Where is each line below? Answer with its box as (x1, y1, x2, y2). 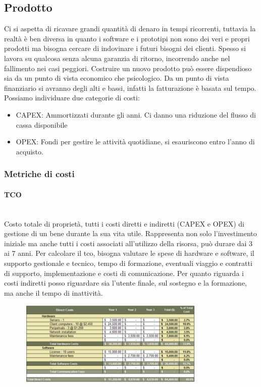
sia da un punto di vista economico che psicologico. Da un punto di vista (4, 73, 229, 83)
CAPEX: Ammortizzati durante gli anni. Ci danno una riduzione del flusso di (16, 109, 256, 120)
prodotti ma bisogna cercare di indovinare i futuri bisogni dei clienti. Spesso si (4, 43, 246, 53)
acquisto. (16, 146, 43, 156)
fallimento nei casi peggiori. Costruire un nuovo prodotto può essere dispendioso (4, 63, 252, 73)
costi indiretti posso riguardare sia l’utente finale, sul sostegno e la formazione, (4, 278, 247, 288)
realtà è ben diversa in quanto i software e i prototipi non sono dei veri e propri (4, 33, 250, 43)
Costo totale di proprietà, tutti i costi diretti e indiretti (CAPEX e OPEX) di (4, 218, 244, 229)
